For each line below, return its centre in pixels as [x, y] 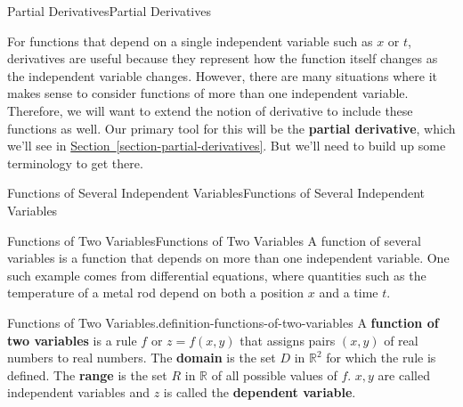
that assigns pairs [288, 340]
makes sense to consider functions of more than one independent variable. [208, 93]
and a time [349, 293]
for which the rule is [381, 358]
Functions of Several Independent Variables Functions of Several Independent [216, 193]
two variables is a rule [72, 340]
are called [404, 374]
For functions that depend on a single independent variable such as [190, 41]
